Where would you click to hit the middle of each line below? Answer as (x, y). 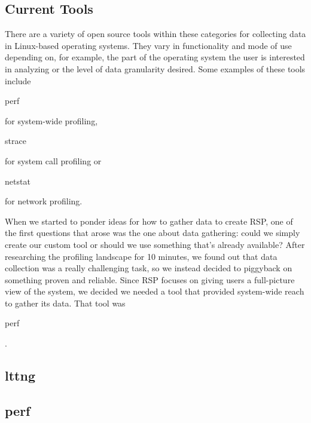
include (18, 80)
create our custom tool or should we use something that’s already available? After (155, 244)
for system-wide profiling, (51, 120)
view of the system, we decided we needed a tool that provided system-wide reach (155, 291)
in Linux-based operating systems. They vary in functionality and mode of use (148, 45)
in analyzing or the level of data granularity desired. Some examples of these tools (155, 68)
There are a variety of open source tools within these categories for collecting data (155, 34)
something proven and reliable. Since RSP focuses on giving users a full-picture (150, 279)
